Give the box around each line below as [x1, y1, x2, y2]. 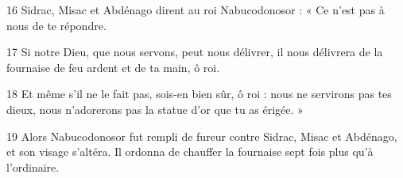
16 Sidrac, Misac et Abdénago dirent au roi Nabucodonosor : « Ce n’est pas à [6, 2, 385, 17]
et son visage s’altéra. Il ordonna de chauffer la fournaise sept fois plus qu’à [6, 143, 374, 160]
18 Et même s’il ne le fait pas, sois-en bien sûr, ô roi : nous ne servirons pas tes [6, 85, 392, 102]
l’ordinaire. [6, 158, 60, 175]
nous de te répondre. [6, 17, 107, 33]
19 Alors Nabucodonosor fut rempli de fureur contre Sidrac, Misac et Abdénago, [6, 127, 397, 144]
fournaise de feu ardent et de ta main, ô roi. [6, 59, 220, 75]
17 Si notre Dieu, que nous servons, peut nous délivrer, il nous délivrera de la [6, 44, 383, 60]
